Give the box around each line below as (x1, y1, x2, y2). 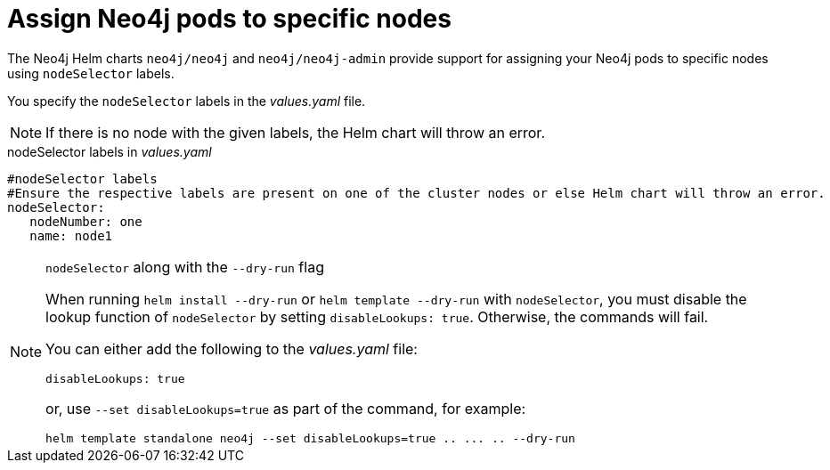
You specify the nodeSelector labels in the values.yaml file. (7, 93, 366, 109)
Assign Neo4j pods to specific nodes (7, 4, 452, 34)
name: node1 (29, 228, 113, 243)
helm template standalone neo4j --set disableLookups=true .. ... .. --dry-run (45, 431, 575, 445)
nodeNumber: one (29, 214, 142, 229)
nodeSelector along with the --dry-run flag (45, 257, 324, 276)
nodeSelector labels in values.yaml (7, 143, 212, 159)
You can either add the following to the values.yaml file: (45, 339, 418, 358)
